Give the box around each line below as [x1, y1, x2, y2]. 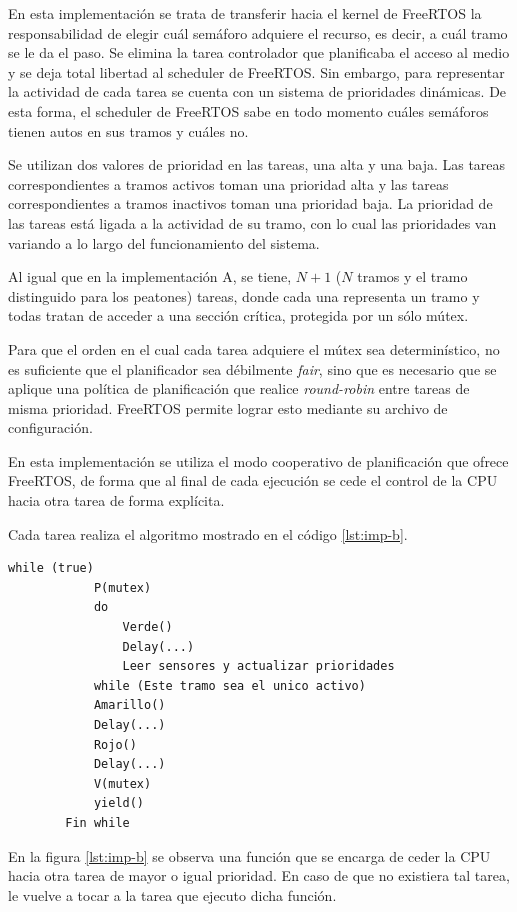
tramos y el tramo [357, 266, 468, 287]
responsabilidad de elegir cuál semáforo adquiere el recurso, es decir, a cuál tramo [8, 22, 508, 43]
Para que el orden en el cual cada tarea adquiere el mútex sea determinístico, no [8, 338, 500, 359]
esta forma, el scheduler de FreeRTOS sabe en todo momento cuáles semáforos [8, 100, 489, 121]
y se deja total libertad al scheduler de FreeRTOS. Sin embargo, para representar [8, 61, 505, 82]
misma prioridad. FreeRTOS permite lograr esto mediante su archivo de [8, 397, 448, 418]
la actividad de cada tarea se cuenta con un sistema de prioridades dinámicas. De [8, 81, 507, 102]
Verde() [122, 620, 173, 635]
